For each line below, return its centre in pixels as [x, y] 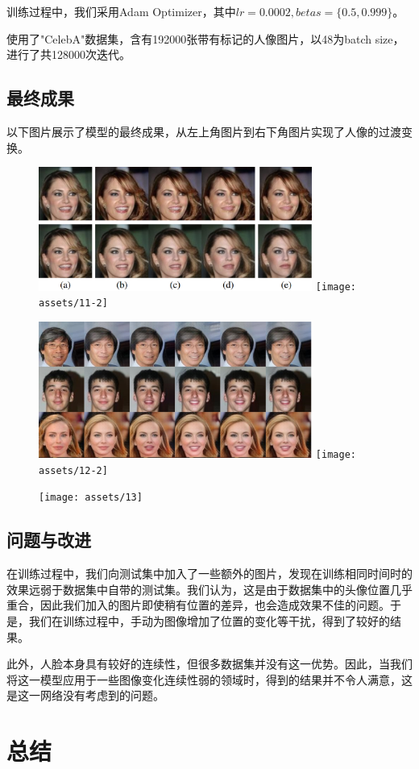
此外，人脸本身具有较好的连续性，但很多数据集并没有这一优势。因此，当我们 [209, 664]
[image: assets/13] [91, 498]
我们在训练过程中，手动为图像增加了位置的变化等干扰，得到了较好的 [209, 621]
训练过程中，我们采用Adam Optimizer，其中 [121, 11]
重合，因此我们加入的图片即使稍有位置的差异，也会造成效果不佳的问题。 [198, 605]
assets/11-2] [73, 303]
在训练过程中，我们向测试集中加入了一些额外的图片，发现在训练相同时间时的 [209, 574]
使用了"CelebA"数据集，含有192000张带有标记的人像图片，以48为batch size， [205, 38]
